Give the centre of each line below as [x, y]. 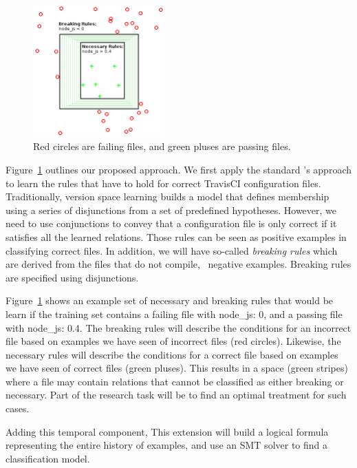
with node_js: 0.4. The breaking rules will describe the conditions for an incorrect [178, 327]
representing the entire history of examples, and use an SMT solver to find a [167, 445]
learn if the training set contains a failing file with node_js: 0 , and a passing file [174, 313]
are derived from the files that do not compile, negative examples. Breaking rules [178, 264]
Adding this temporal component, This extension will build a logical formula [167, 431]
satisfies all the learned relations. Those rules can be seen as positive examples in [176, 236]
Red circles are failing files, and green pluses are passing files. [162, 146]
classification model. [48, 458]
